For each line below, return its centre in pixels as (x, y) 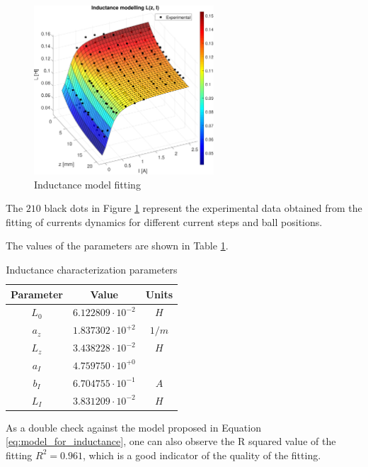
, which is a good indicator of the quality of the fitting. (202, 455)
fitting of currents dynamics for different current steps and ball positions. (164, 221)
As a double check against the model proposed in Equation (133, 427)
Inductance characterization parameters (92, 269)
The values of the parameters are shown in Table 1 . (117, 246)
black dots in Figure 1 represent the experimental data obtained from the (203, 208)
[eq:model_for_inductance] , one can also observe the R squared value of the (171, 441)
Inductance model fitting (87, 184)
